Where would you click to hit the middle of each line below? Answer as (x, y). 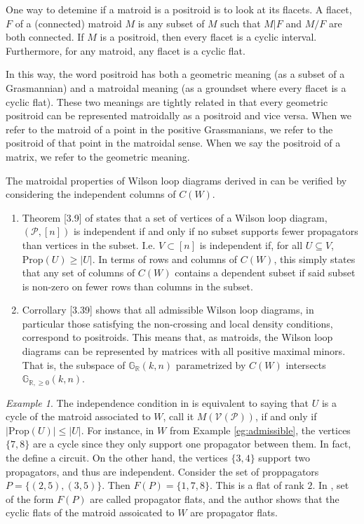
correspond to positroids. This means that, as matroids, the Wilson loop (177, 337)
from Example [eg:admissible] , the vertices (260, 430)
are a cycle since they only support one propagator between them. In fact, (192, 444)
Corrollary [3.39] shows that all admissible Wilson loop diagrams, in (168, 310)
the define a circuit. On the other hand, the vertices (117, 458)
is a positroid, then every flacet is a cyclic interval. (208, 37)
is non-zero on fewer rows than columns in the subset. (137, 286)
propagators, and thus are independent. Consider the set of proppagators (162, 471)
